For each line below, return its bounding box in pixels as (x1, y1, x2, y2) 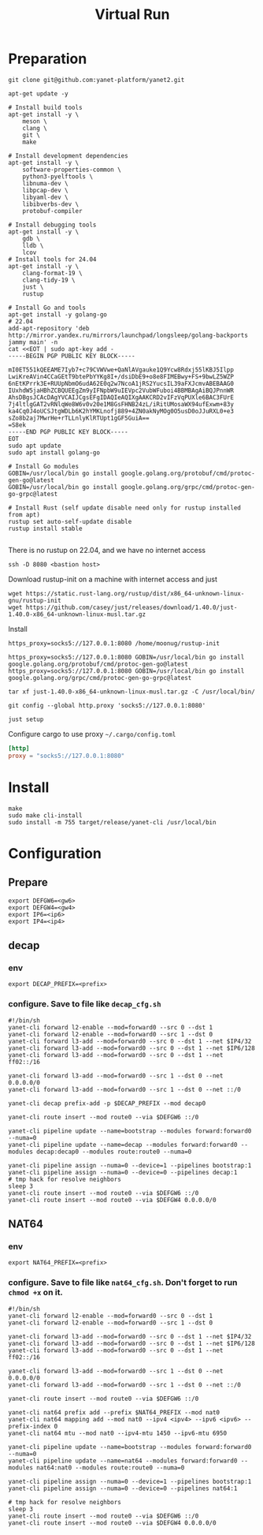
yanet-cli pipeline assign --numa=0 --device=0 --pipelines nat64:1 (8, 1485, 238, 1492)
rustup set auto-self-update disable (8, 517, 132, 525)
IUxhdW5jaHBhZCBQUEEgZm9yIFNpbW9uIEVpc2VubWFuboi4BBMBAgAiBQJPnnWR (8, 387, 235, 394)
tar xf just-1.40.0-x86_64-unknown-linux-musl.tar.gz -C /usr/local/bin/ (8, 688, 256, 696)
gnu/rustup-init (8, 596, 61, 604)
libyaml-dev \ (22, 193, 69, 201)
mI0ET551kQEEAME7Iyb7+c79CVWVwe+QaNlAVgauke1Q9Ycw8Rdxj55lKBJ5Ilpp (8, 365, 235, 374)
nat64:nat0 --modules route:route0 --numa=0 (36, 1463, 185, 1472)
